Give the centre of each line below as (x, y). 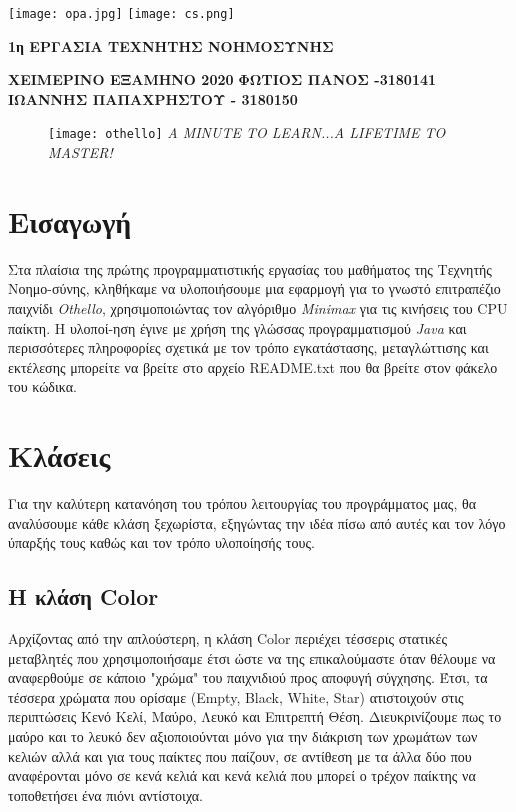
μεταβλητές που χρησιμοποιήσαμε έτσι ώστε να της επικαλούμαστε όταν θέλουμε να (252, 657)
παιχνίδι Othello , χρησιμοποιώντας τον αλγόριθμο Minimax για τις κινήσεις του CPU (258, 308)
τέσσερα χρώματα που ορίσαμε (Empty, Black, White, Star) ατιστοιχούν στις (236, 696)
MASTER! (80, 152)
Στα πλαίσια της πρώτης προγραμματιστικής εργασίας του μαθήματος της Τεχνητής (250, 268)
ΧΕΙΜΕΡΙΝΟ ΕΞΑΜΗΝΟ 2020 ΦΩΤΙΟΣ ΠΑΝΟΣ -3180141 (222, 79)
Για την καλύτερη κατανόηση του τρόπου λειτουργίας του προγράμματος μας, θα (242, 503)
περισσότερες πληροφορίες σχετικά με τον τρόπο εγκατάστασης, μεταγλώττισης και (248, 347)
